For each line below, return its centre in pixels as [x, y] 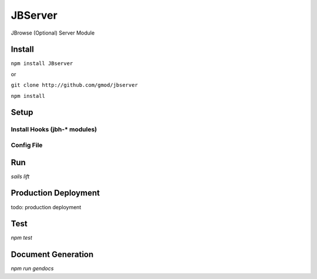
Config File [27, 145]
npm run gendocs [32, 268]
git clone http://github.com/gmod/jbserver [74, 85]
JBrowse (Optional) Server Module [53, 33]
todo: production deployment [46, 207]
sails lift [20, 176]
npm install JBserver [42, 64]
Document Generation [52, 255]
